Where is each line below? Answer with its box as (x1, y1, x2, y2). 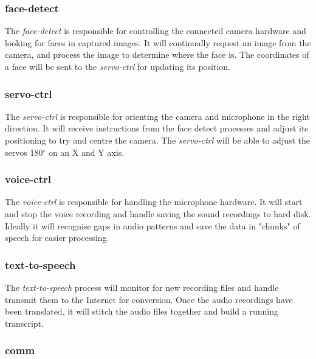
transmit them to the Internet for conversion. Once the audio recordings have (5, 293, 293, 305)
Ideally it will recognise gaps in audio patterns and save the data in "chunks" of (5, 219, 300, 232)
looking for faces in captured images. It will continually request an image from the (5, 36, 311, 49)
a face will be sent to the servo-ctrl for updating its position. (5, 60, 231, 72)
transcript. (5, 316, 44, 329)
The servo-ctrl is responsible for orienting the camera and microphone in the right (5, 110, 310, 122)
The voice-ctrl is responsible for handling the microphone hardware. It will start (5, 195, 303, 208)
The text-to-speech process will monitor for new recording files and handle (5, 281, 279, 293)
